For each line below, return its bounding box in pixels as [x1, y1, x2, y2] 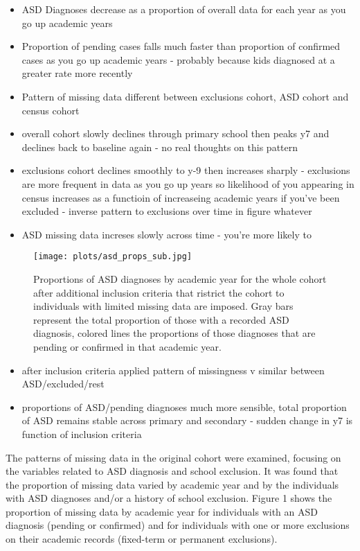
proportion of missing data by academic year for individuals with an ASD [6, 504, 318, 518]
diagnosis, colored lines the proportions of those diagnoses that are [33, 326, 316, 340]
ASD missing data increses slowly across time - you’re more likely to [21, 227, 312, 241]
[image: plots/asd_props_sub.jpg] [33, 252, 192, 262]
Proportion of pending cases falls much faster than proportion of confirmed [21, 39, 341, 53]
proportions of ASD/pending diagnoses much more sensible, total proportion [21, 399, 347, 414]
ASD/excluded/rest [21, 376, 105, 391]
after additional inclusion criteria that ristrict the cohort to [33, 285, 285, 299]
